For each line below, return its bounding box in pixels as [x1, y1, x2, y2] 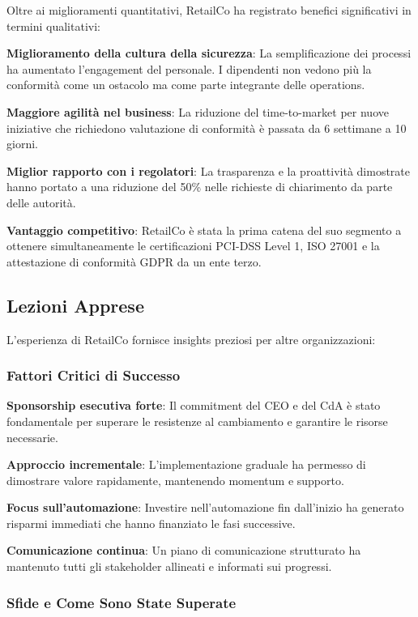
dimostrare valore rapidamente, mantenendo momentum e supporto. [6, 471, 344, 488]
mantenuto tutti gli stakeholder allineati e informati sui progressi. [6, 558, 332, 575]
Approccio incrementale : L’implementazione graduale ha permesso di [6, 456, 366, 473]
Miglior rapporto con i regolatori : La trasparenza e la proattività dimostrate [6, 162, 411, 179]
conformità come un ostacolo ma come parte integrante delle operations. [6, 76, 365, 93]
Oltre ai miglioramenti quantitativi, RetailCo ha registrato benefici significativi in [6, 2, 412, 18]
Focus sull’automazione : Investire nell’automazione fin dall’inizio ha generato [6, 499, 404, 516]
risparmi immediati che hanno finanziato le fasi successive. [6, 514, 296, 531]
